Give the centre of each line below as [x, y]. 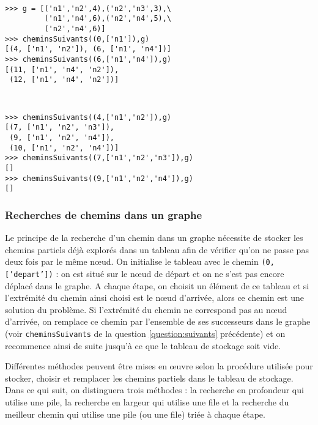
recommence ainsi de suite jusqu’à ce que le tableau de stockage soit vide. [143, 345]
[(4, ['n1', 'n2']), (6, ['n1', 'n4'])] [88, 49]
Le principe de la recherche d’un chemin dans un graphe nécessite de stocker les [154, 238]
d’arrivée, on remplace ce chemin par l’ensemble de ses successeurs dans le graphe [158, 321]
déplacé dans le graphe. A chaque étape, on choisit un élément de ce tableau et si [157, 285]
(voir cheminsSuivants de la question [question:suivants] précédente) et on [145, 333]
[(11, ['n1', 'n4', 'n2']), [62, 69]
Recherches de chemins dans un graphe [104, 214]
